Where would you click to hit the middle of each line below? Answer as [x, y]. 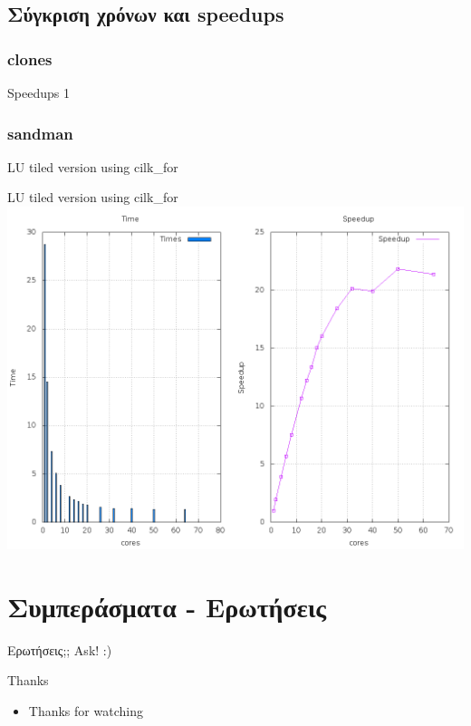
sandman [40, 133]
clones [30, 58]
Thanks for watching [86, 710]
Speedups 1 [38, 92]
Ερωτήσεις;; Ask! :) [60, 649]
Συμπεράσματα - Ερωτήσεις [167, 606]
